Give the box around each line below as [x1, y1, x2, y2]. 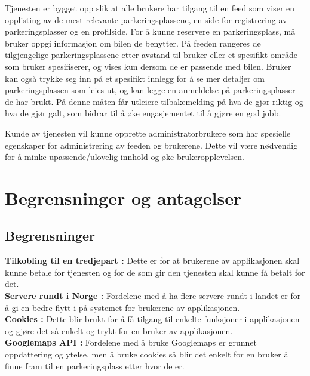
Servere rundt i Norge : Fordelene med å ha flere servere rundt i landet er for [5, 289, 301, 302]
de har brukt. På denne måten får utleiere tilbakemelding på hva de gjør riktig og [5, 95, 303, 107]
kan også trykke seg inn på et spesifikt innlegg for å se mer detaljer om [5, 72, 265, 84]
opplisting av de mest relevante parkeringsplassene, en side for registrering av [5, 13, 287, 26]
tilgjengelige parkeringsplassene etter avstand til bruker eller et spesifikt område [5, 48, 297, 61]
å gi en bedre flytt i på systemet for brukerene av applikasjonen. [5, 301, 240, 313]
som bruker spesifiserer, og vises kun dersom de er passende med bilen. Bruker [5, 60, 291, 72]
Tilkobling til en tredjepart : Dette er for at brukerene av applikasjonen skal [5, 254, 300, 267]
